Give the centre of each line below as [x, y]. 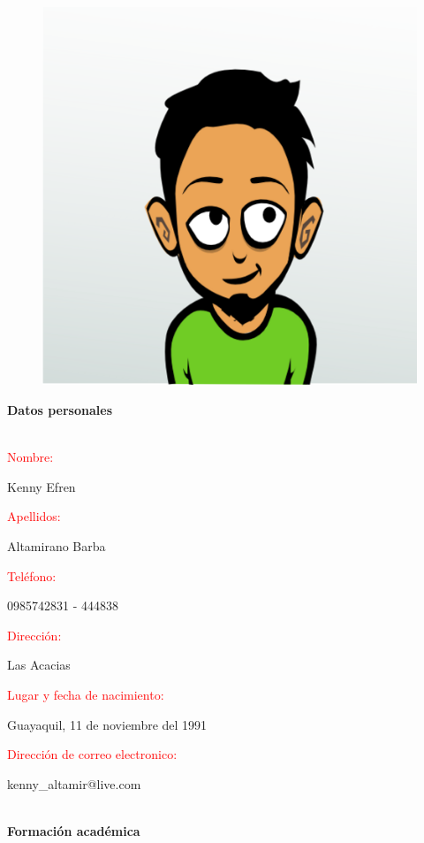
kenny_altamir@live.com [74, 783]
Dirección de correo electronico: [92, 754]
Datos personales [60, 410]
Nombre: [30, 457]
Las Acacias [39, 665]
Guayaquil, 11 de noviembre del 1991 [107, 724]
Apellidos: [34, 516]
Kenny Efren [42, 486]
